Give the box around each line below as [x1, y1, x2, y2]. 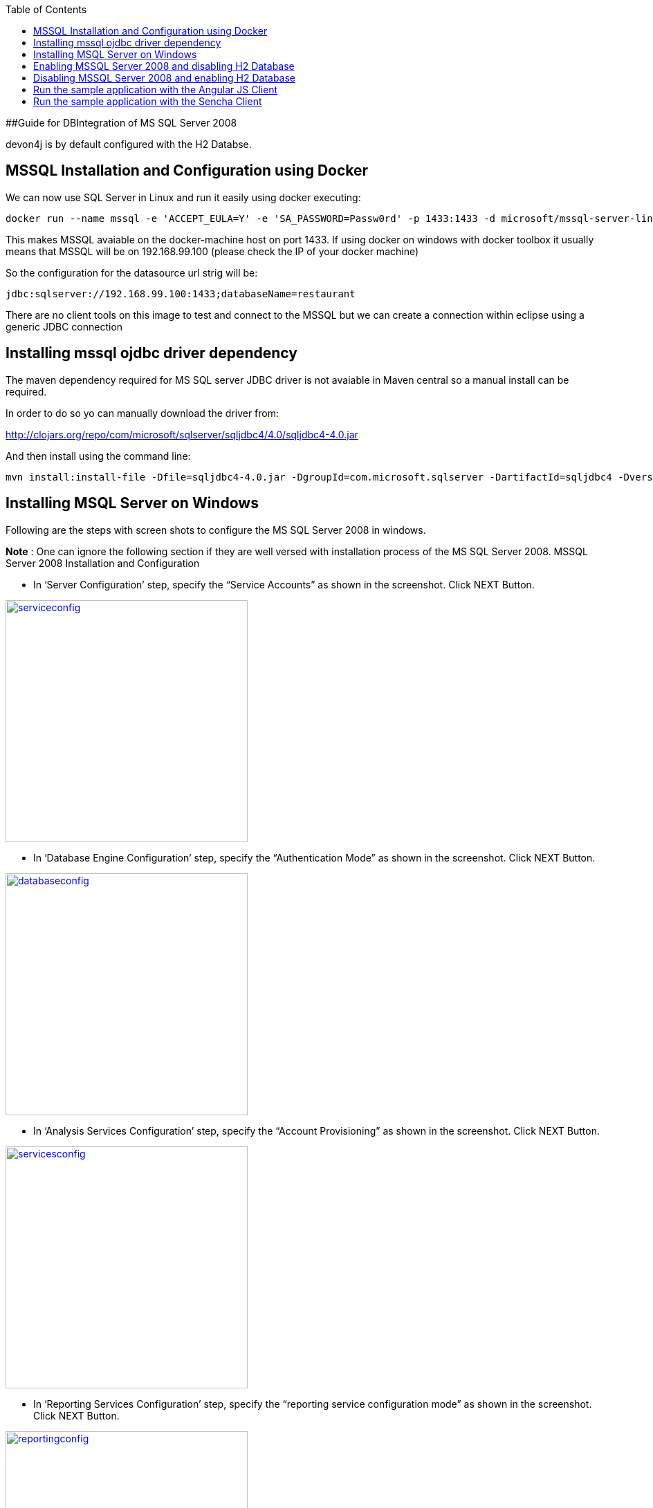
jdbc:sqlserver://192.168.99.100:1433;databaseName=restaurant [6, 288, 356, 299]
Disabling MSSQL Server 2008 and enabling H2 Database [33, 72, 296, 84]
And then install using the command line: [6, 449, 191, 462]
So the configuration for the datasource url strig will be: [6, 266, 258, 279]
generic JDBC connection [6, 320, 123, 333]
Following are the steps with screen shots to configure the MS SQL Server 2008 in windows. [6, 523, 426, 536]
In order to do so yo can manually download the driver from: [6, 407, 279, 419]
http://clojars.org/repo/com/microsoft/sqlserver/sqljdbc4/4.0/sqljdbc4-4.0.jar [6, 428, 358, 440]
